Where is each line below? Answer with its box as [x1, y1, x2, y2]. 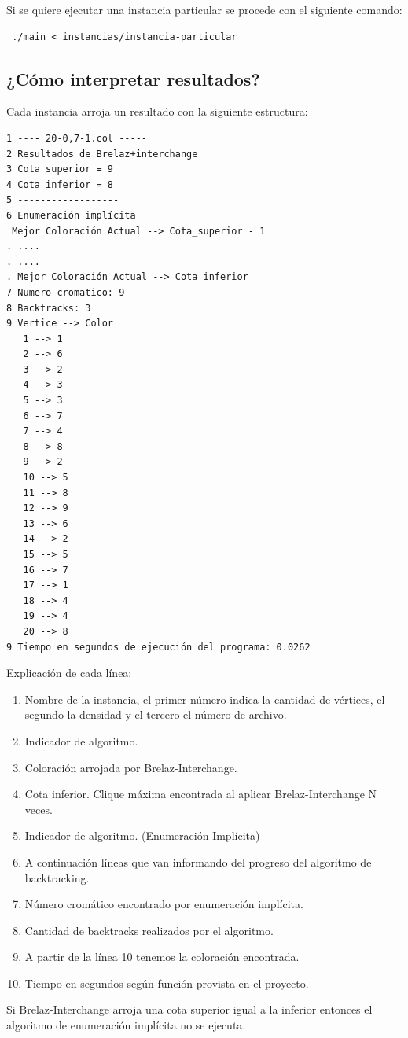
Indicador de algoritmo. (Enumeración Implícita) [24, 827, 260, 844]
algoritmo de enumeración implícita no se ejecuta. [6, 1017, 246, 1033]
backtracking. [24, 869, 90, 885]
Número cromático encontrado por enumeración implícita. [24, 896, 303, 912]
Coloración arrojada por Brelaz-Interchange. [24, 759, 237, 775]
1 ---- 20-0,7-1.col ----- [6, 132, 147, 144]
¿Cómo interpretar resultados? [6, 66, 260, 90]
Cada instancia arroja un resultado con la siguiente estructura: [6, 103, 308, 120]
